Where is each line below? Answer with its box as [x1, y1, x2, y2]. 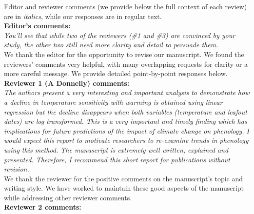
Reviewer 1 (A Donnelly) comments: [4, 78, 130, 88]
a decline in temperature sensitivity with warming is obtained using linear [4, 97, 223, 107]
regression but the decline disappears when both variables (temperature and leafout [4, 106, 247, 117]
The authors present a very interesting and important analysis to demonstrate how [4, 87, 250, 97]
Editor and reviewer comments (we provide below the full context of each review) [4, 1, 247, 11]
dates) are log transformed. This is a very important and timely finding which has [4, 116, 247, 126]
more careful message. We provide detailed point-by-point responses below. [4, 68, 228, 78]
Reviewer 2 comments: [4, 202, 81, 212]
